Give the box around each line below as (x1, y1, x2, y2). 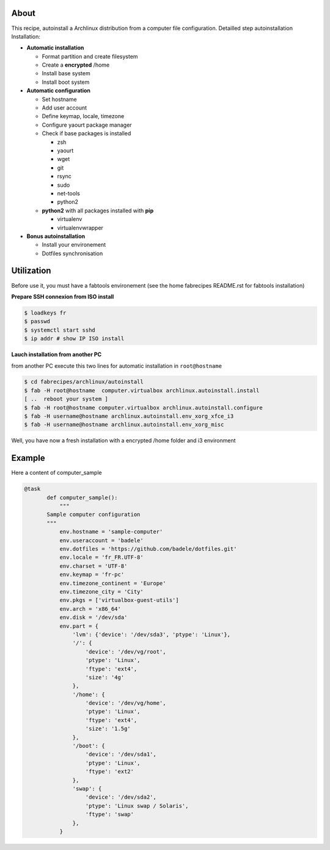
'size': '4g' (85, 674, 125, 680)
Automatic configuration (26, 87, 91, 94)
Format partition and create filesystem (42, 53, 138, 60)
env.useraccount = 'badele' (59, 537, 144, 544)
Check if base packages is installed (42, 130, 131, 137)
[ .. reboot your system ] (24, 395, 108, 403)
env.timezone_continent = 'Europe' (59, 580, 166, 587)
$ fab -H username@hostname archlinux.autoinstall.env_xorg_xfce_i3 (24, 413, 234, 420)
